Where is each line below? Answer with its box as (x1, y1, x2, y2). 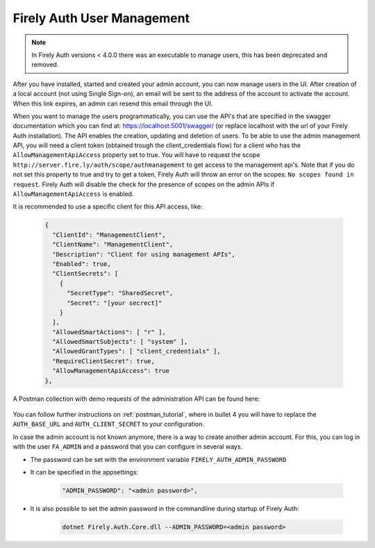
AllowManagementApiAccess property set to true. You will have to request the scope (12, 151, 260, 159)
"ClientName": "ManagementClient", (52, 240, 174, 249)
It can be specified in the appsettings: (30, 467, 139, 476)
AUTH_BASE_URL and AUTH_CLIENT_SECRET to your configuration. (12, 420, 204, 429)
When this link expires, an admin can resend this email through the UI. (12, 99, 213, 108)
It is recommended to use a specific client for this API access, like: (12, 202, 203, 211)
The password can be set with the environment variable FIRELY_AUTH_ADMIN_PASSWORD (30, 455, 287, 463)
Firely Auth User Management (12, 10, 190, 26)
